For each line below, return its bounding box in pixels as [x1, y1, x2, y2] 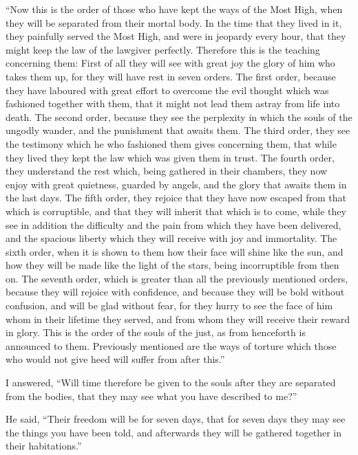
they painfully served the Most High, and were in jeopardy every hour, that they [6, 29, 346, 43]
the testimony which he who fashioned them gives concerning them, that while [6, 136, 337, 151]
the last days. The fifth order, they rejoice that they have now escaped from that [6, 190, 347, 205]
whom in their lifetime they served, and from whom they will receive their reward [6, 311, 350, 326]
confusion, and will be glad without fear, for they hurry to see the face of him [6, 298, 333, 313]
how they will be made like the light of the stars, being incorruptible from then [6, 258, 339, 272]
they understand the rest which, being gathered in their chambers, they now [6, 164, 328, 178]
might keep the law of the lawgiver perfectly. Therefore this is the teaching [6, 42, 320, 56]
